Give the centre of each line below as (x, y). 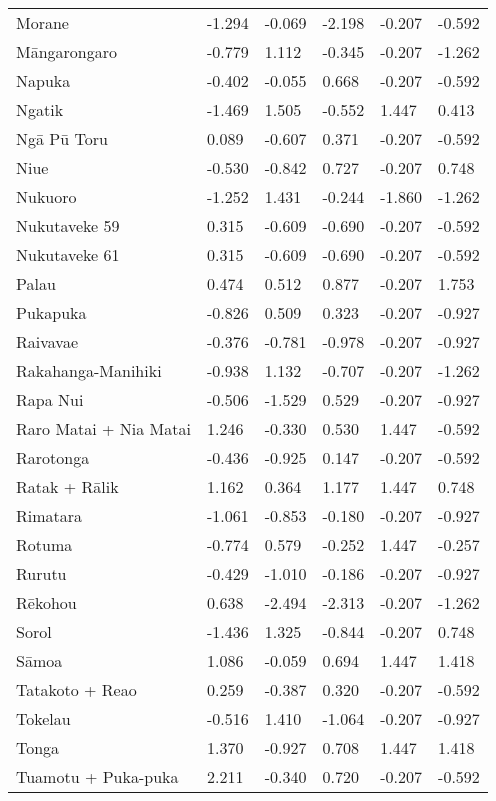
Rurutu (41, 573)
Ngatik (40, 109)
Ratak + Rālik (67, 486)
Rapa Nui (50, 399)
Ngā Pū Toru (62, 138)
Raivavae (47, 341)
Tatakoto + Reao (76, 689)
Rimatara (49, 515)
